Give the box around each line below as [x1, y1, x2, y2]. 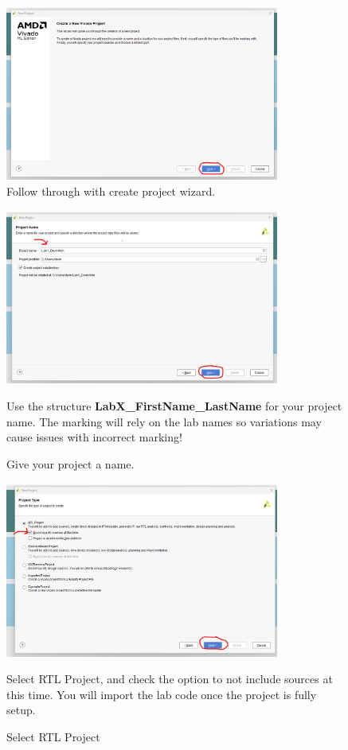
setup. [6, 701, 36, 718]
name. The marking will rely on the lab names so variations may [6, 413, 322, 429]
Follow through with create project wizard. [6, 182, 216, 199]
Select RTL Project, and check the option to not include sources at [6, 670, 333, 687]
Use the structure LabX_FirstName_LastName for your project [6, 397, 342, 414]
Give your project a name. [6, 455, 135, 472]
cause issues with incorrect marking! [6, 429, 182, 445]
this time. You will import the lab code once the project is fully [6, 686, 317, 702]
